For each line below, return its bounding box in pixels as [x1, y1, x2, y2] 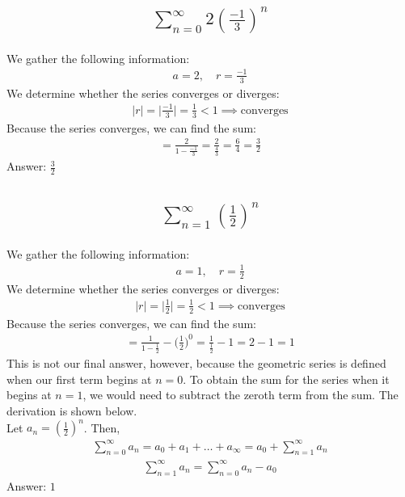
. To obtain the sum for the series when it [183, 370, 390, 387]
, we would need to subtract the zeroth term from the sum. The [82, 386, 399, 403]
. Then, [83, 419, 120, 436]
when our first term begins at [6, 370, 152, 387]
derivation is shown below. [6, 402, 137, 419]
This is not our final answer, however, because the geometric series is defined [6, 355, 386, 372]
